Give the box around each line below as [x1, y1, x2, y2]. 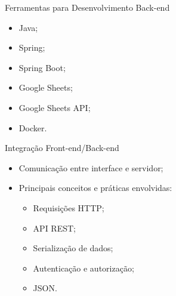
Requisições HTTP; [33, 201, 104, 214]
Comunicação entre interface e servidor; [18, 161, 163, 174]
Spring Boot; [18, 61, 66, 73]
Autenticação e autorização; [33, 261, 134, 274]
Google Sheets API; [18, 101, 91, 113]
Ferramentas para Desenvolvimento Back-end [5, 1, 170, 13]
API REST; [33, 221, 76, 234]
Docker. [18, 121, 47, 134]
